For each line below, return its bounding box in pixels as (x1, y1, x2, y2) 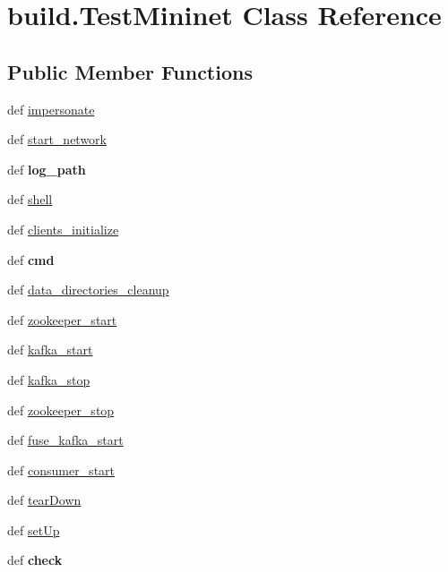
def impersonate (7, 99, 95, 118)
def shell (7, 190, 53, 209)
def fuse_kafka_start (7, 431, 124, 449)
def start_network (7, 130, 107, 149)
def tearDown (7, 491, 82, 509)
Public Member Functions (7, 57, 253, 85)
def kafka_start (7, 340, 93, 359)
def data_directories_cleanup (7, 280, 169, 299)
